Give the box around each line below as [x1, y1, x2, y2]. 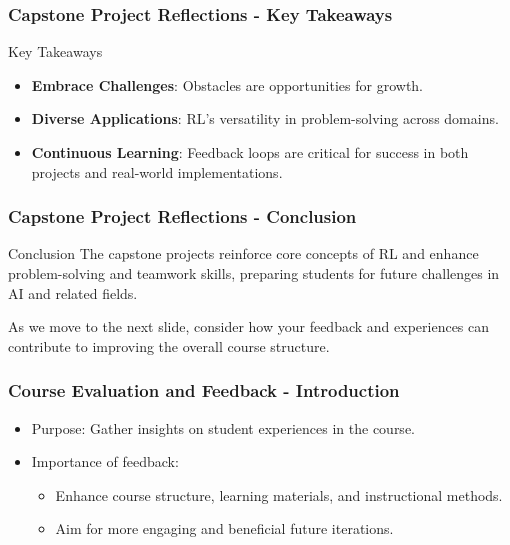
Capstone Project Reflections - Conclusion [8, 204, 357, 229]
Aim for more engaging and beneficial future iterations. [55, 518, 394, 539]
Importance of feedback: [31, 451, 179, 472]
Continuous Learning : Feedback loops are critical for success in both [31, 142, 469, 162]
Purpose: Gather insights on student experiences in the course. [31, 417, 415, 438]
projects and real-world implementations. [31, 161, 283, 182]
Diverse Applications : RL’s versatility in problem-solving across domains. [31, 108, 499, 129]
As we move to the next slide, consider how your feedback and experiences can [8, 316, 490, 337]
